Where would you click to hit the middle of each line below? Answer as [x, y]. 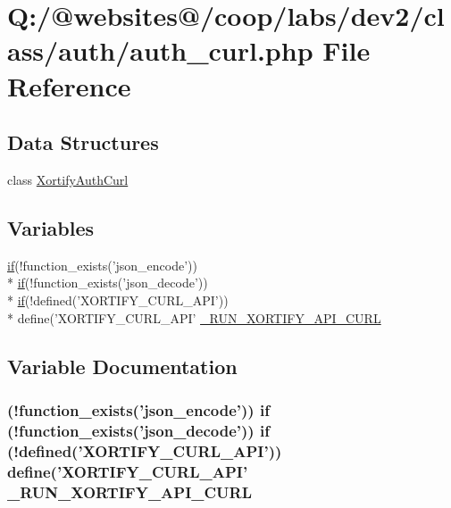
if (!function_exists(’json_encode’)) [103, 265]
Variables [51, 227]
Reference [69, 85]
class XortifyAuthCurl [68, 179]
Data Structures [83, 142]
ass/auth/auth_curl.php [160, 50]
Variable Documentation [122, 366]
